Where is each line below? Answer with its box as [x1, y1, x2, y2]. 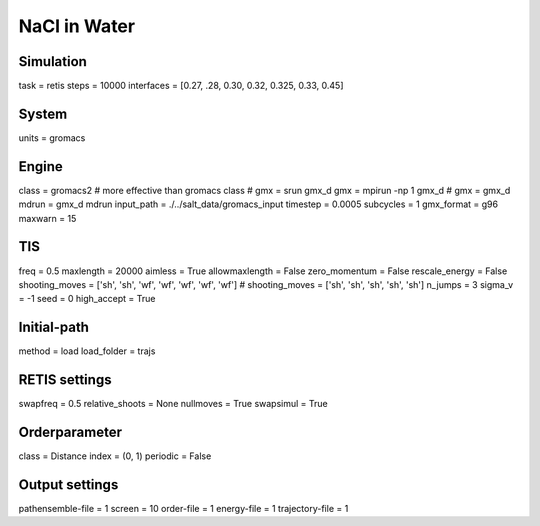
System [18, 105, 68, 122]
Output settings [18, 476, 119, 493]
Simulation [18, 53, 87, 70]
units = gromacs [18, 131, 86, 144]
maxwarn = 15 [18, 212, 77, 224]
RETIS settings [18, 371, 112, 389]
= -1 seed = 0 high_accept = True [18, 293, 156, 305]
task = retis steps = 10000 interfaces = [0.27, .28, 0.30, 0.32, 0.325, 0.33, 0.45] [18, 80, 344, 92]
